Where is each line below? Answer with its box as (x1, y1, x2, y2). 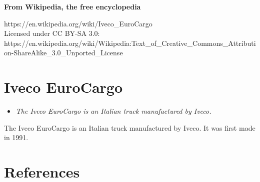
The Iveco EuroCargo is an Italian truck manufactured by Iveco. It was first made (4, 122, 255, 133)
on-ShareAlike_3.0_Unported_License (4, 47, 123, 58)
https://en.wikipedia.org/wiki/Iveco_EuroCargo (4, 18, 152, 28)
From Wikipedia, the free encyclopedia (4, 1, 141, 11)
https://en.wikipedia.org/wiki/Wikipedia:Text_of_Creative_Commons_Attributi (4, 37, 256, 48)
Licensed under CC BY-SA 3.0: (4, 28, 100, 38)
